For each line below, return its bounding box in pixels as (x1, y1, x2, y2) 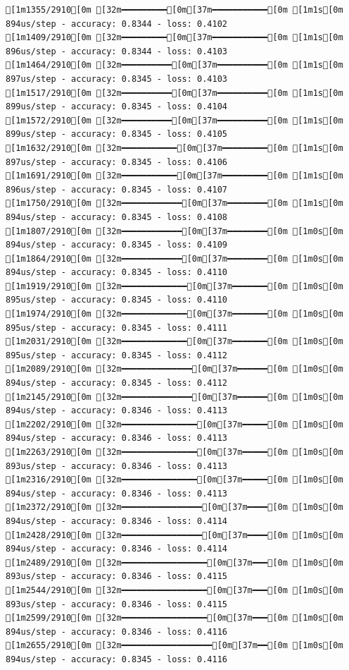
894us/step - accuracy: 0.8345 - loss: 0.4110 (6, 267, 227, 278)
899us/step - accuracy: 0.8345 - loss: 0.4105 (6, 129, 227, 140)
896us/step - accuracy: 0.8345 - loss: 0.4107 (6, 184, 227, 195)
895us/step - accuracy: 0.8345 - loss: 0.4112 (6, 350, 227, 360)
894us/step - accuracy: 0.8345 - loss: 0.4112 (6, 378, 227, 389)
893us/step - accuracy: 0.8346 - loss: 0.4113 (6, 461, 227, 471)
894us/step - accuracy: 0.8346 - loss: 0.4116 (6, 626, 227, 637)
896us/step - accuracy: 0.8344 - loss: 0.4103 (6, 46, 227, 56)
